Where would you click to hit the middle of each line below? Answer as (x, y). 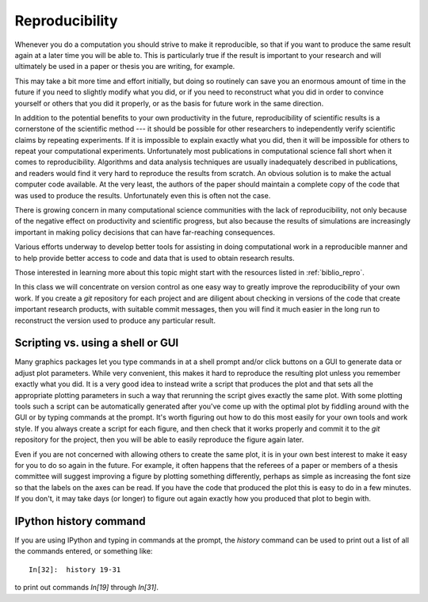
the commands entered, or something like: (84, 551)
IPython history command (80, 521)
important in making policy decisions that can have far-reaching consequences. (145, 232)
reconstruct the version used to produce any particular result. (115, 320)
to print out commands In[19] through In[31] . (86, 588)
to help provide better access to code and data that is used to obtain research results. (155, 258)
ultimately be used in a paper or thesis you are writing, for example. (125, 67)
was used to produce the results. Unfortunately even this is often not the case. (143, 195)
